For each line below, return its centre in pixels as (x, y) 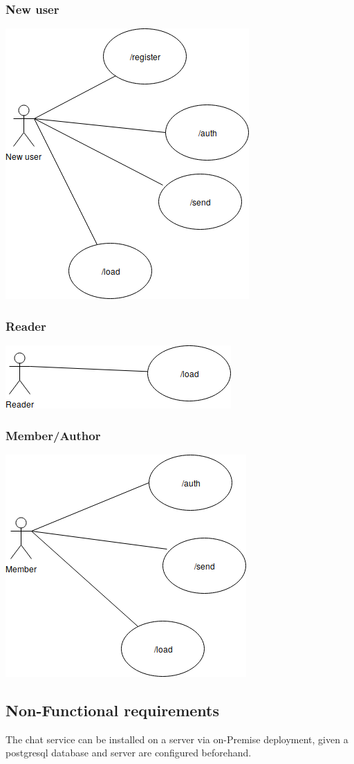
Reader (26, 326)
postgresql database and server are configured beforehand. (129, 753)
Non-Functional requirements (113, 710)
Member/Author (53, 435)
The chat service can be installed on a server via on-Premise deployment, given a (177, 739)
